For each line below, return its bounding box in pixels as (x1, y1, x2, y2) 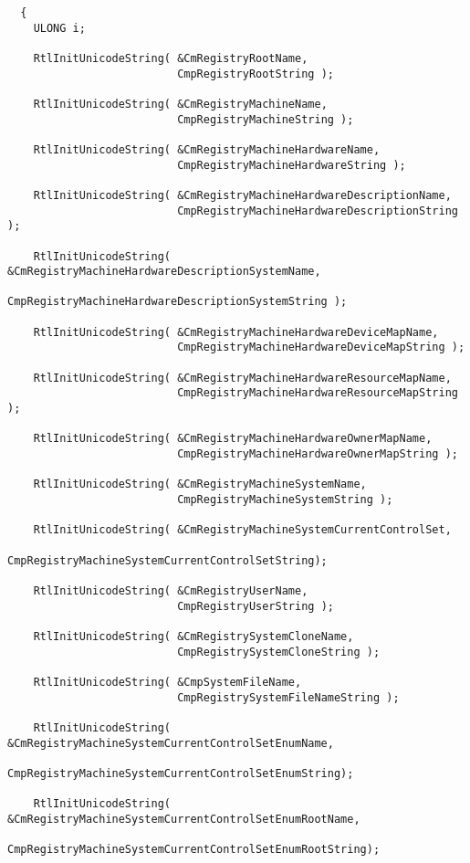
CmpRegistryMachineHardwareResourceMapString (177, 386, 458, 400)
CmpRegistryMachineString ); (177, 112, 354, 126)
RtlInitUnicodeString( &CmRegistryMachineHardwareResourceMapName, (33, 371, 452, 384)
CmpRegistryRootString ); (177, 67, 334, 80)
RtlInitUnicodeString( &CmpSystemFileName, (33, 675, 302, 689)
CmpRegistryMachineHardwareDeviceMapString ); (177, 341, 465, 354)
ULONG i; (33, 21, 86, 35)
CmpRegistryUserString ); (177, 599, 334, 613)
